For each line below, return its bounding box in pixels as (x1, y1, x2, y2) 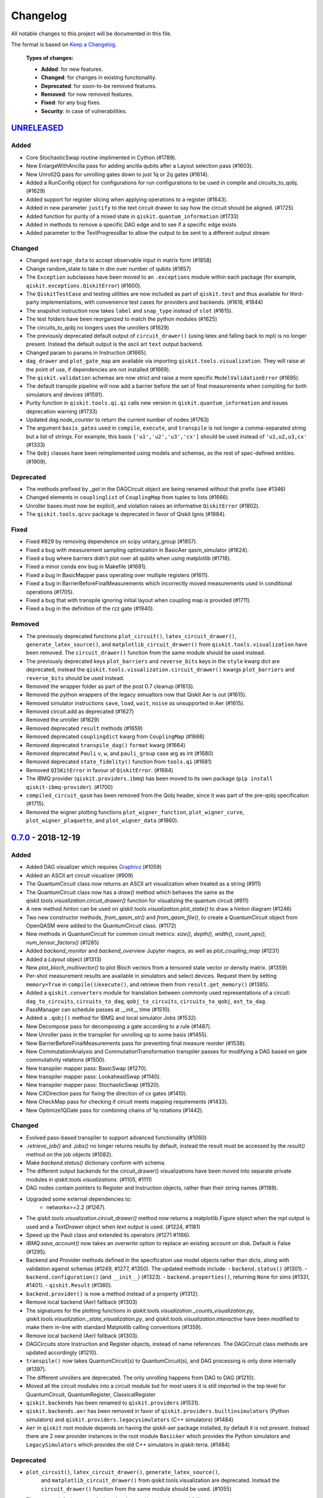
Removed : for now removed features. (41, 90, 134, 98)
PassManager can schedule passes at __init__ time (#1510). (26, 1005, 172, 1013)
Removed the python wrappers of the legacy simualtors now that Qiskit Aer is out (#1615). (26, 691, 247, 698)
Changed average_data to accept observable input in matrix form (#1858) (26, 256, 212, 264)
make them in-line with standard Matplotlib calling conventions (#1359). (26, 1324, 203, 1331)
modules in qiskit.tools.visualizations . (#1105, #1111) (26, 1176, 153, 1183)
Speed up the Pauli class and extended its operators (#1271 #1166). (26, 1231, 191, 1239)
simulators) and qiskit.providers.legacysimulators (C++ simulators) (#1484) (26, 1416, 234, 1423)
